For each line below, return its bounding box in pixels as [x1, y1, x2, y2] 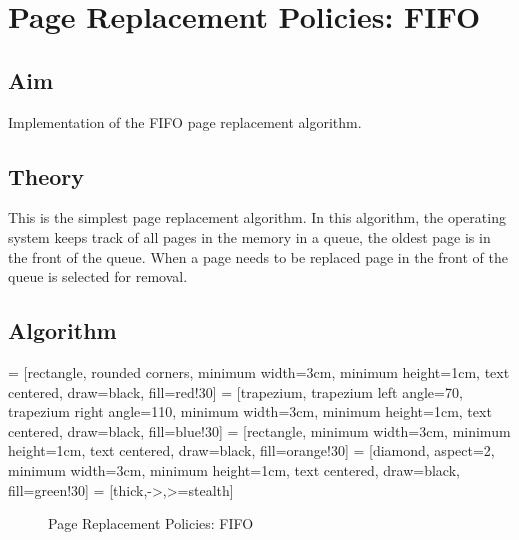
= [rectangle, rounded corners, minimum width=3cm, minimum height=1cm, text [8, 361, 510, 382]
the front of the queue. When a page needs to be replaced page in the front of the [8, 246, 508, 267]
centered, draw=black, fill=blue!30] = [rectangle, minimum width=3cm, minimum [8, 420, 511, 441]
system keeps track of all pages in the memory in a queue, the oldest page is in [8, 226, 491, 247]
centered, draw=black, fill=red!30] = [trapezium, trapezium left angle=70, [8, 381, 463, 402]
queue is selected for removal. [8, 266, 188, 287]
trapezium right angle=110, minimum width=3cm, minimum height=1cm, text [8, 401, 492, 422]
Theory [8, 160, 85, 191]
